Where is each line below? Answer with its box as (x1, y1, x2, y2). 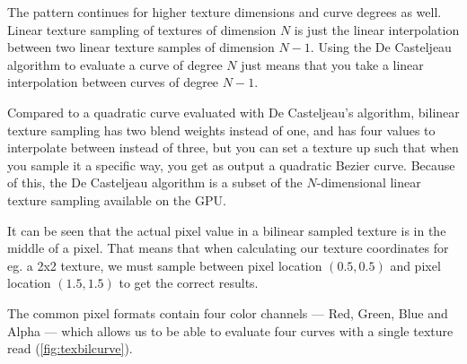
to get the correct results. (119, 273, 259, 292)
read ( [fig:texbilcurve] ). (7, 339, 133, 358)
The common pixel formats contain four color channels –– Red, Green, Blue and (7, 303, 448, 322)
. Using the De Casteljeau (310, 38, 452, 56)
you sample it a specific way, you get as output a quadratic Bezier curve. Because (7, 155, 455, 174)
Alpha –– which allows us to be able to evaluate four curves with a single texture (7, 321, 454, 340)
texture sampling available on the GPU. (7, 190, 226, 209)
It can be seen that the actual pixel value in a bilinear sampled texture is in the (7, 221, 446, 239)
